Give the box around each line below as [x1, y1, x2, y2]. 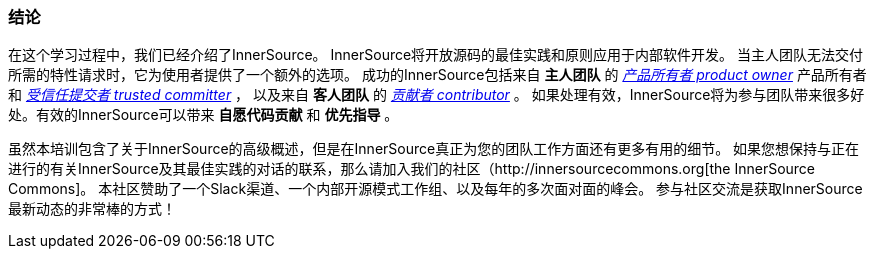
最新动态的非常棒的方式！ [8, 200, 176, 218]
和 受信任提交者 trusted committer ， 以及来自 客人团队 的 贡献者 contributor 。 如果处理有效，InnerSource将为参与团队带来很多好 [8, 86, 865, 104]
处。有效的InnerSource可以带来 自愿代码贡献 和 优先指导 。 [8, 106, 399, 124]
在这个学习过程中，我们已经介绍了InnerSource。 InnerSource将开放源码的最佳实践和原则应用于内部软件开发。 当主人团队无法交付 [8, 46, 864, 64]
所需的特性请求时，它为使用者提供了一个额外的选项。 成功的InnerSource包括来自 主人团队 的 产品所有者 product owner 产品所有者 [8, 66, 867, 84]
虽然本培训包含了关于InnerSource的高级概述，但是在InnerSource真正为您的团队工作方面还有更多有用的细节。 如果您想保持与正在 [8, 140, 860, 158]
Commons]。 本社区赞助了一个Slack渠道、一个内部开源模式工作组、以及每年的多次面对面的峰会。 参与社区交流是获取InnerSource [8, 180, 863, 198]
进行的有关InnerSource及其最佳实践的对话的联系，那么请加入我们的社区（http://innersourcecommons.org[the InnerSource [8, 160, 816, 178]
